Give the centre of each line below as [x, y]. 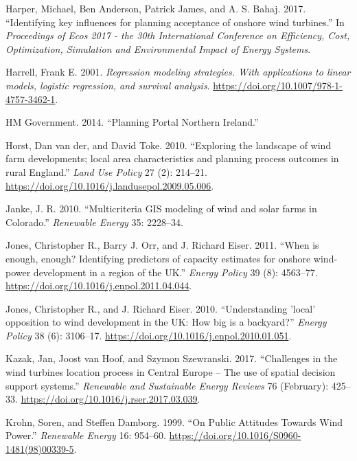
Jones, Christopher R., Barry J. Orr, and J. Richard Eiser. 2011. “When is [162, 245]
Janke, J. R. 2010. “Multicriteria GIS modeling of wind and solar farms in [161, 209]
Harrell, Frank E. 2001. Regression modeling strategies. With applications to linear [178, 72]
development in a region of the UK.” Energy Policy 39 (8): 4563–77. [175, 272]
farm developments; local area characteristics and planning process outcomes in [172, 158]
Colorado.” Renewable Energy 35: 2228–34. [95, 222]
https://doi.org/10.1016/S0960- [235, 435]
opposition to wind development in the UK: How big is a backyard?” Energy [166, 322]
